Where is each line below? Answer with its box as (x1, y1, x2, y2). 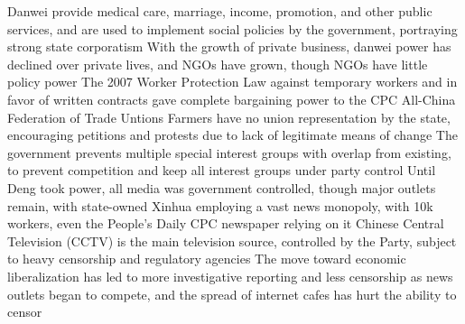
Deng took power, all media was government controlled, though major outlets (7, 178, 436, 197)
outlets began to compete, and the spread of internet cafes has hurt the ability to (7, 284, 457, 303)
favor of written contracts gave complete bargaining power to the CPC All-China (7, 89, 456, 108)
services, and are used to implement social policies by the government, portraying (7, 19, 458, 38)
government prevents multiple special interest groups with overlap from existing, (7, 143, 451, 162)
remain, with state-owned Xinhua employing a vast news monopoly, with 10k (7, 196, 433, 215)
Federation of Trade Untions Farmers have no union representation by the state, (7, 107, 451, 126)
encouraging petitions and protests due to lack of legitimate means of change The (7, 125, 458, 144)
